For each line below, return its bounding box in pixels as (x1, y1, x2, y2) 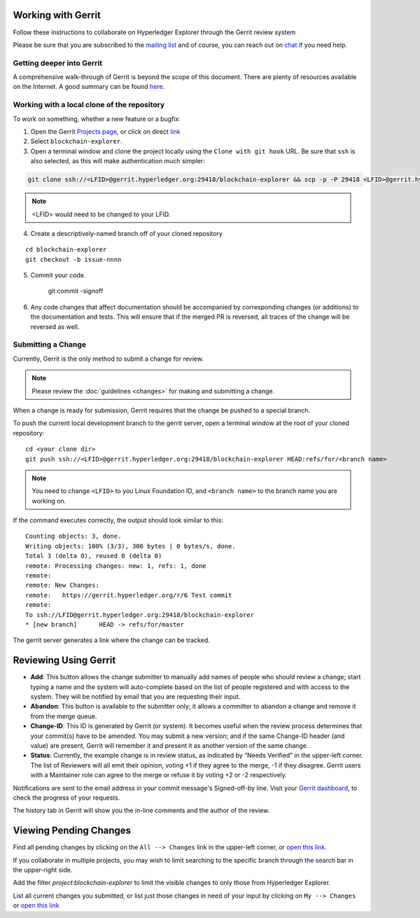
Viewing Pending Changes (13, 825, 132, 837)
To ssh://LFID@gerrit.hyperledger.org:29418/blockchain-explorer (25, 611, 255, 619)
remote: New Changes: (25, 581, 99, 590)
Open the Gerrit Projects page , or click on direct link (30, 127, 181, 136)
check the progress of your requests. (13, 793, 120, 802)
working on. (31, 496, 66, 505)
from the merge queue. (30, 711, 97, 721)
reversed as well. (30, 322, 80, 331)
